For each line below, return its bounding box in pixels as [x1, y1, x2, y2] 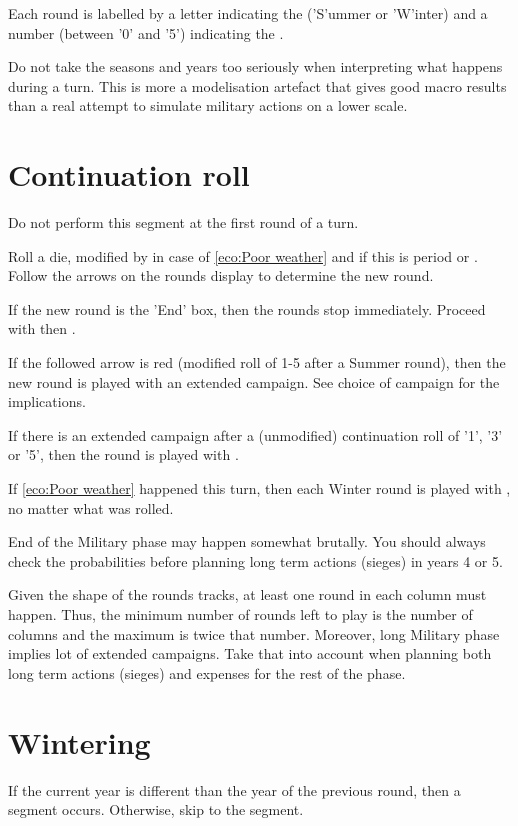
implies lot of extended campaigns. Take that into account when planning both [8, 643, 492, 664]
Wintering [8, 721, 151, 762]
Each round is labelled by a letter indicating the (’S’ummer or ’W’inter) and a [8, 3, 488, 23]
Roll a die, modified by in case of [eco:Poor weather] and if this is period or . [8, 245, 478, 266]
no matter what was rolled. [8, 497, 174, 518]
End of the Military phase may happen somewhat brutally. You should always [8, 531, 486, 552]
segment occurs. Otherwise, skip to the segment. [8, 799, 304, 820]
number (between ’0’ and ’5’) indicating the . [8, 22, 284, 43]
